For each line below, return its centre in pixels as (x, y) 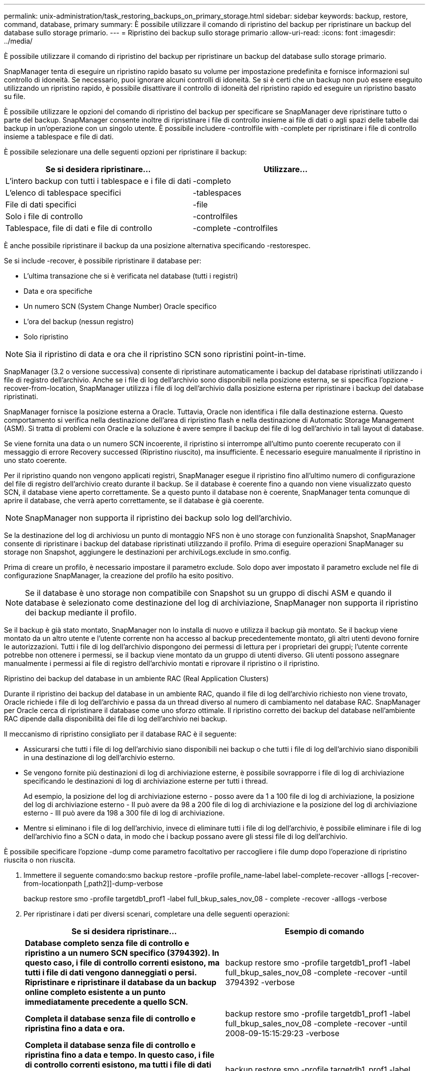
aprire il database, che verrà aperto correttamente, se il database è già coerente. (134, 500)
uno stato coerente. (36, 460)
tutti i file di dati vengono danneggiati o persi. (111, 972)
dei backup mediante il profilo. (81, 612)
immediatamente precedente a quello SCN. (107, 1002)
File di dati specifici (41, 204)
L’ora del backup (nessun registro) (79, 321)
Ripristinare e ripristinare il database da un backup (121, 982)
